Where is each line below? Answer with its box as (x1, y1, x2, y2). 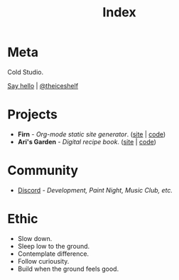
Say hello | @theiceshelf (7, 81, 79, 90)
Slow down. (17, 234, 53, 242)
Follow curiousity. (17, 257, 70, 265)
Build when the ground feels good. (17, 264, 119, 273)
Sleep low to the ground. (17, 242, 90, 250)
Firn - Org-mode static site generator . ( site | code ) (17, 129, 166, 139)
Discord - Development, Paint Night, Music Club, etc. (17, 185, 173, 194)
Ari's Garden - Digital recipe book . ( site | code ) (17, 137, 156, 146)
